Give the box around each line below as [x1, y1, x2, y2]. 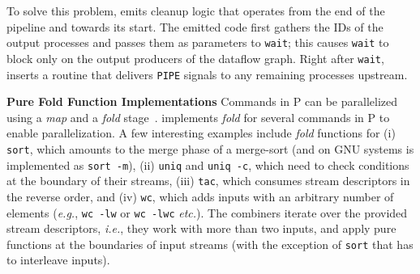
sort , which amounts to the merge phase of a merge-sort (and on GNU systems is [6, 140, 414, 157]
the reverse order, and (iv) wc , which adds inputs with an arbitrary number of [6, 188, 394, 204]
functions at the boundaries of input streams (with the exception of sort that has [6, 235, 414, 252]
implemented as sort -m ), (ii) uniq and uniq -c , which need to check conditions [6, 156, 409, 173]
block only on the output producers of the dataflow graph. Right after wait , [6, 49, 384, 66]
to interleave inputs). [6, 251, 110, 268]
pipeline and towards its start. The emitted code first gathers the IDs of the [6, 18, 384, 35]
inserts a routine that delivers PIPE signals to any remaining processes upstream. [6, 65, 408, 82]
